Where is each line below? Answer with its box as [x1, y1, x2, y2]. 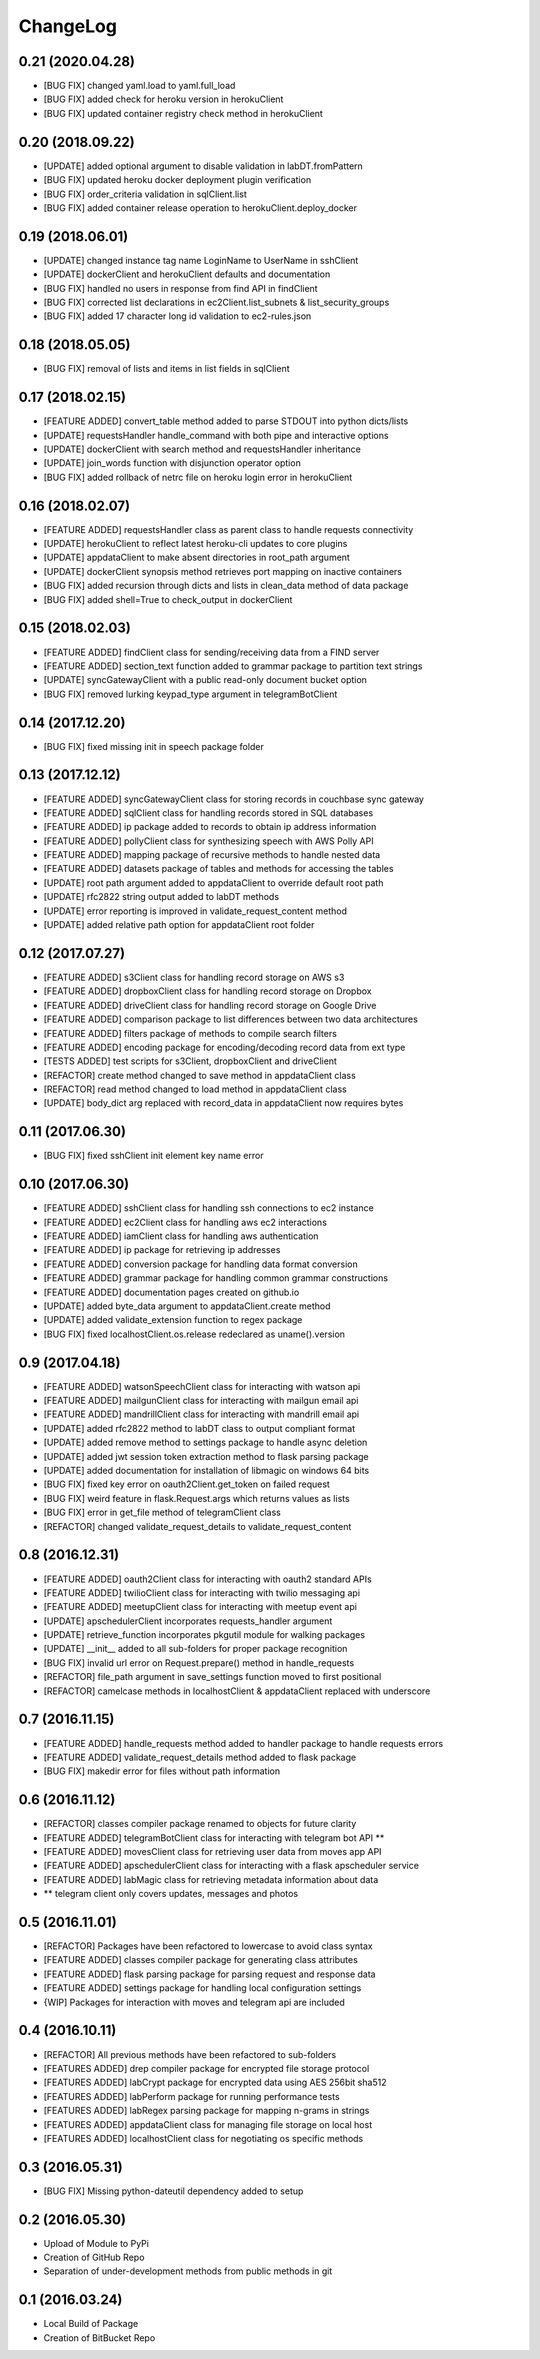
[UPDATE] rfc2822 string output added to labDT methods [43, 891, 280, 903]
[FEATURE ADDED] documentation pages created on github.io [43, 1286, 300, 1298]
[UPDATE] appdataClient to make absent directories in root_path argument [43, 551, 350, 564]
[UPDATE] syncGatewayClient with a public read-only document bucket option [43, 674, 367, 686]
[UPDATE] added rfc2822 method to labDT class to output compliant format [43, 1422, 356, 1434]
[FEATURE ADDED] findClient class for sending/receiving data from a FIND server [43, 646, 380, 658]
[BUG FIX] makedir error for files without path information [43, 1765, 280, 1777]
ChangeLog [18, 15, 117, 37]
